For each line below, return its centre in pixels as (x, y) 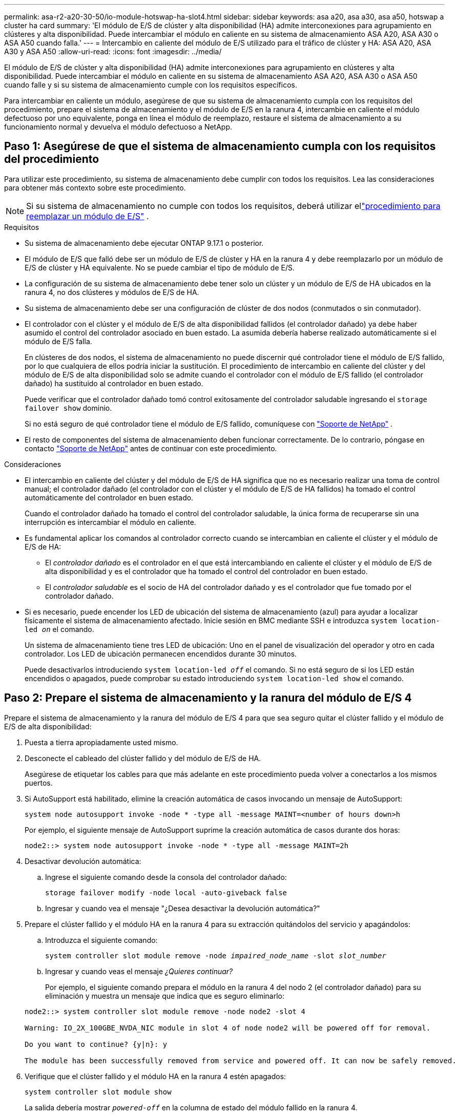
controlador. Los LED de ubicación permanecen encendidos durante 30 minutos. (161, 654)
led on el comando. (59, 629)
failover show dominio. (68, 408)
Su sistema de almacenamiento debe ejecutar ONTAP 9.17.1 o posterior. (144, 243)
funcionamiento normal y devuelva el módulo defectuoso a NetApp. (118, 127)
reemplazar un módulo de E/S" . (88, 216)
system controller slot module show (98, 1092)
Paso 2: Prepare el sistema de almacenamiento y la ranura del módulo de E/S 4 (208, 698)
